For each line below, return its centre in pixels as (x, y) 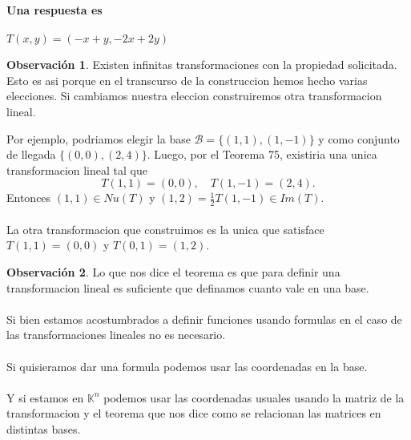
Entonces (29, 198)
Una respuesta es (54, 10)
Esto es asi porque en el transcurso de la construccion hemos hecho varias (187, 80)
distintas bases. (44, 428)
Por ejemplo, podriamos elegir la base (99, 138)
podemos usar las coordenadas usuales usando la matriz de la (254, 397)
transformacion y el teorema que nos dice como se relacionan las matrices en (194, 413)
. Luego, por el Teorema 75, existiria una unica (262, 154)
